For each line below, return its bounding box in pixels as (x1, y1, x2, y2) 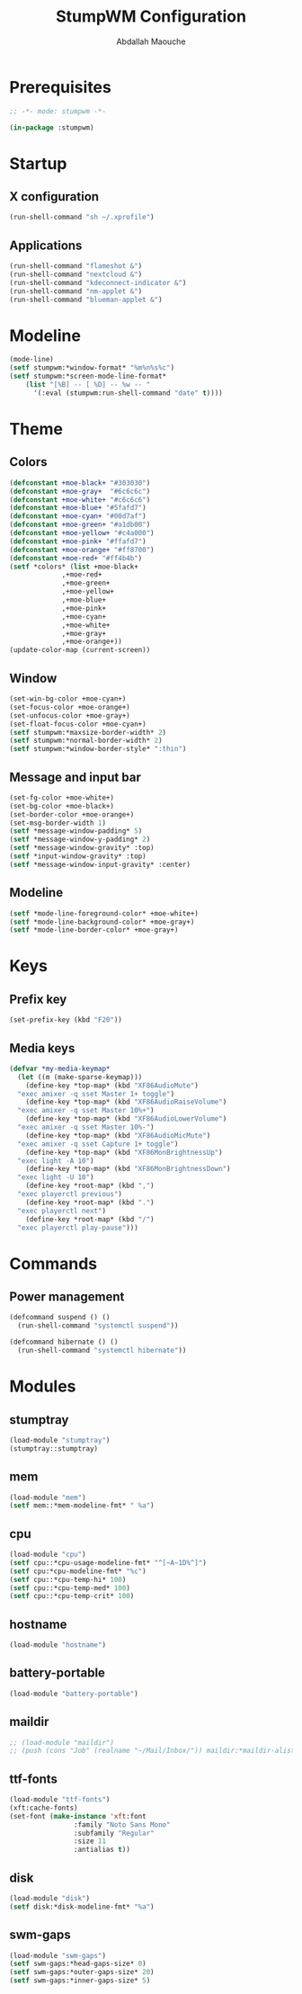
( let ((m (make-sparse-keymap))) (17, 1072, 143, 1081)
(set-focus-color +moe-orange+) (9, 702, 130, 711)
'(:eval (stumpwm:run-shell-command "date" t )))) (32, 389, 223, 398)
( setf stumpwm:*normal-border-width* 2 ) (9, 736, 164, 746)
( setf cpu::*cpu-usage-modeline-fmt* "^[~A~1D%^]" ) (9, 1558, 207, 1567)
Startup (9, 153, 67, 174)
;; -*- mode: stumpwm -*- (9, 106, 106, 116)
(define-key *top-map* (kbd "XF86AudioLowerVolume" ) (25, 1114, 227, 1123)
